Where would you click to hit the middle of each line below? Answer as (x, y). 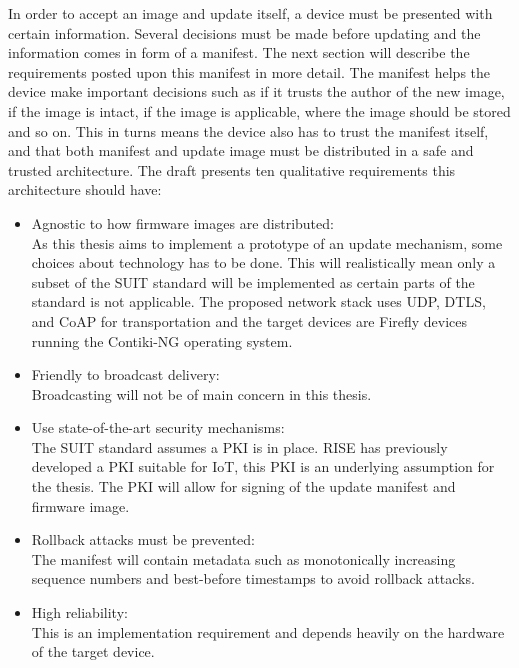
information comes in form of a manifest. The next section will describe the (239, 52)
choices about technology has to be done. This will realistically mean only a (263, 262)
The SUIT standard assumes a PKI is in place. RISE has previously (239, 446)
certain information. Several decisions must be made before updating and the (244, 32)
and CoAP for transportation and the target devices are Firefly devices (249, 320)
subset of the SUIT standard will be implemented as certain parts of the (253, 281)
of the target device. (93, 651)
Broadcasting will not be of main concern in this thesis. (201, 393)
